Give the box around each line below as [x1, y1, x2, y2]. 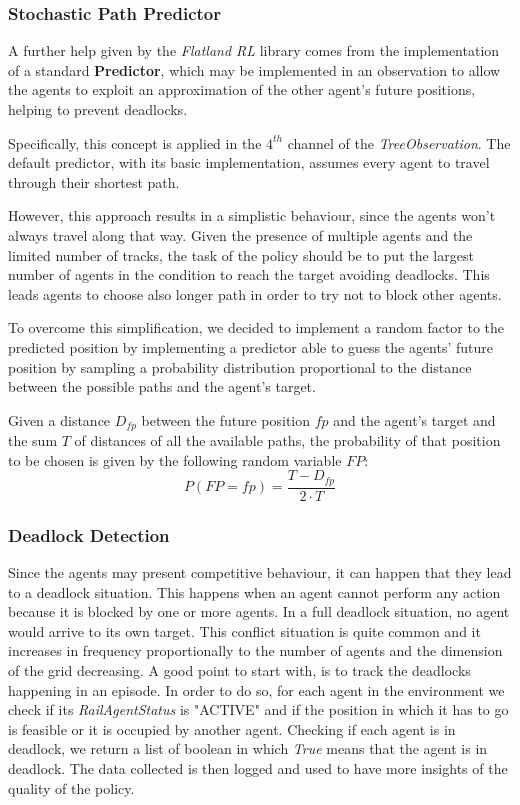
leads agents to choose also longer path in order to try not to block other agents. [8, 283, 502, 304]
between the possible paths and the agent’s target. [8, 376, 316, 397]
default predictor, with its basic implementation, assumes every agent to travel [8, 152, 490, 173]
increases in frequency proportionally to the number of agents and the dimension [8, 640, 503, 661]
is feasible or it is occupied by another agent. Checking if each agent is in [8, 718, 456, 739]
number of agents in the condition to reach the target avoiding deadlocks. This [8, 264, 490, 285]
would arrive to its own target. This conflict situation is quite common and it [8, 620, 481, 641]
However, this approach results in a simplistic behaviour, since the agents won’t [8, 205, 496, 226]
